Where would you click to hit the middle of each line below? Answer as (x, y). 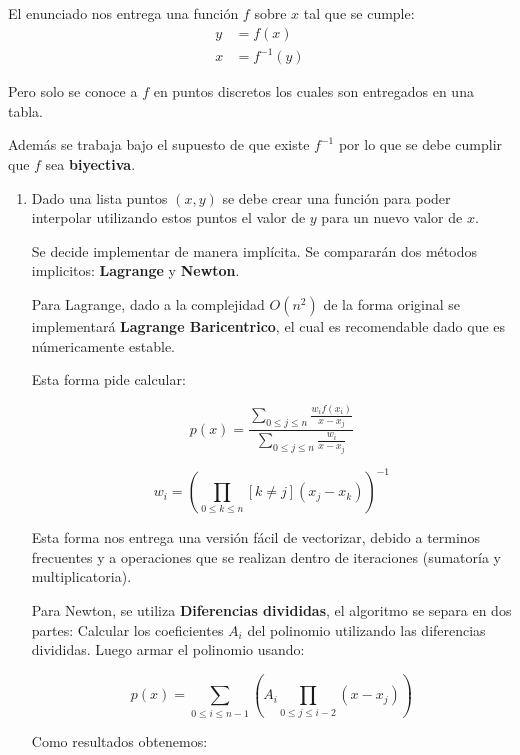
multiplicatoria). (81, 576)
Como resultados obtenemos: (119, 740)
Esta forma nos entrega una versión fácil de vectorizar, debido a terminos (256, 537)
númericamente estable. (103, 345)
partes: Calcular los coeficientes (127, 629)
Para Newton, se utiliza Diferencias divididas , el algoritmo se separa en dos (271, 610)
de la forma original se (392, 303)
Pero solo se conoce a (73, 91)
